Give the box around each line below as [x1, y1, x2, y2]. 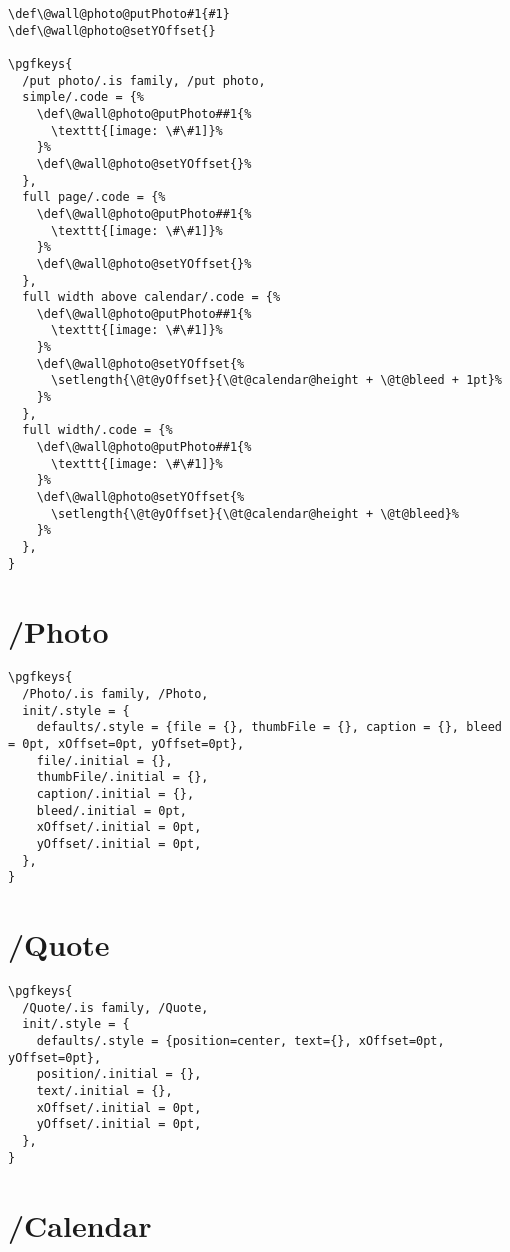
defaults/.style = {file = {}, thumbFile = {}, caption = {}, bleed [36, 720, 502, 735]
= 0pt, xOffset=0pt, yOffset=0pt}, [8, 737, 245, 752]
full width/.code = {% [22, 423, 173, 438]
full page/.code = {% [22, 190, 166, 205]
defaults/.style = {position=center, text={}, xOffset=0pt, [36, 1034, 445, 1049]
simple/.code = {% [22, 90, 145, 105]
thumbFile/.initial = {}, [36, 770, 209, 785]
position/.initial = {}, [36, 1067, 202, 1082]
